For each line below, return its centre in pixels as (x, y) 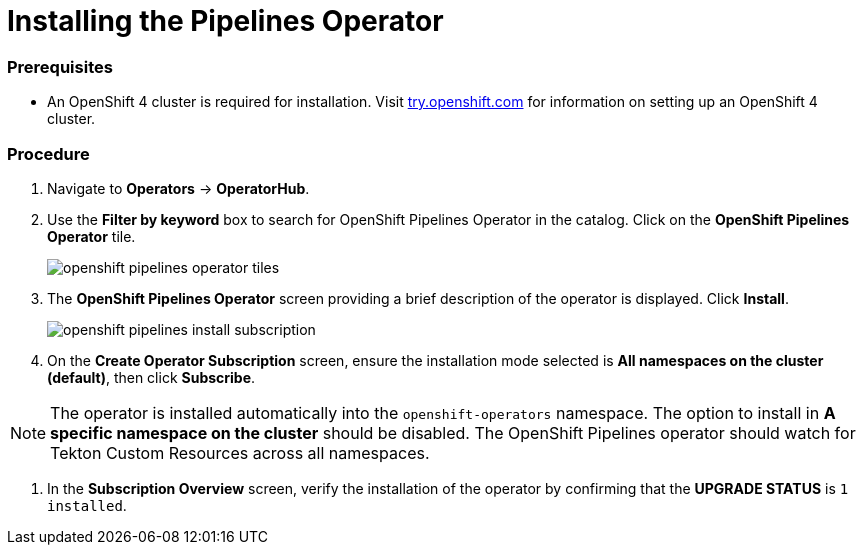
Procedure (48, 153)
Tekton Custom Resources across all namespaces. (240, 452)
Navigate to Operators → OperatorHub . (178, 188)
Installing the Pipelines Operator (225, 21)
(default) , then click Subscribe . (151, 377)
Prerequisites (60, 66)
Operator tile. (91, 236)
